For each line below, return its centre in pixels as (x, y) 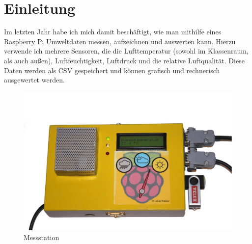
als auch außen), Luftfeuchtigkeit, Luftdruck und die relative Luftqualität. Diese (124, 60)
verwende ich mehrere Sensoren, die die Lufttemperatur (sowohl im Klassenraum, (126, 51)
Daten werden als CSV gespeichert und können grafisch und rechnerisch (112, 70)
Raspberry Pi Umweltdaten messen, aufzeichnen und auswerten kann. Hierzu (120, 41)
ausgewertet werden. (34, 80)
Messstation (42, 237)
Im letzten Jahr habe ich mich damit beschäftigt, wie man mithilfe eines (113, 32)
